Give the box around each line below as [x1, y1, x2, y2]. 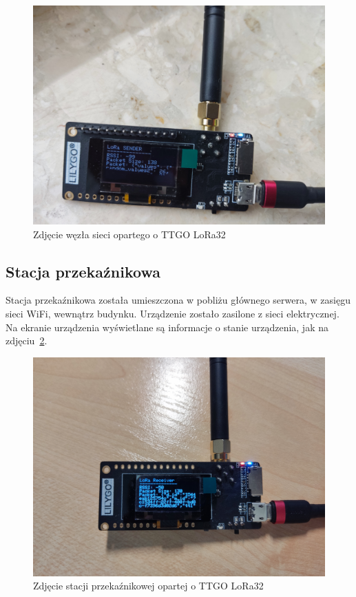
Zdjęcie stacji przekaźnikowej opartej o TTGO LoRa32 [33, 578, 264, 593]
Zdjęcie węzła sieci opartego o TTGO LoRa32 [33, 227, 226, 241]
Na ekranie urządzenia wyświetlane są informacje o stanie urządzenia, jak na [6, 320, 328, 334]
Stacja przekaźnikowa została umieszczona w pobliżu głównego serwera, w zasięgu [6, 293, 350, 307]
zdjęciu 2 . [6, 333, 48, 348]
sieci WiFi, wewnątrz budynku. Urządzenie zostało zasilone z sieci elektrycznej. [6, 306, 339, 320]
